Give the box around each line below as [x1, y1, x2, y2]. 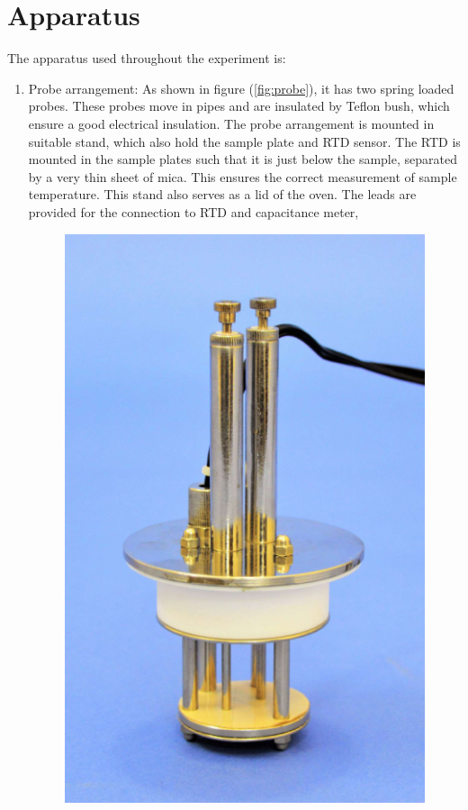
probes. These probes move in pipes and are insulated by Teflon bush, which [28, 96, 450, 115]
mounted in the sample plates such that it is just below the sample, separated [28, 150, 457, 168]
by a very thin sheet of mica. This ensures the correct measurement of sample [28, 167, 457, 186]
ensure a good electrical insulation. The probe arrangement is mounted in [28, 114, 435, 132]
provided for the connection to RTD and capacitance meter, [28, 202, 359, 221]
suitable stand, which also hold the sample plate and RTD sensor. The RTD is [28, 132, 461, 150]
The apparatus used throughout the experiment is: [7, 49, 286, 68]
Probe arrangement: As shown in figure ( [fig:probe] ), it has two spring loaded [28, 78, 454, 97]
